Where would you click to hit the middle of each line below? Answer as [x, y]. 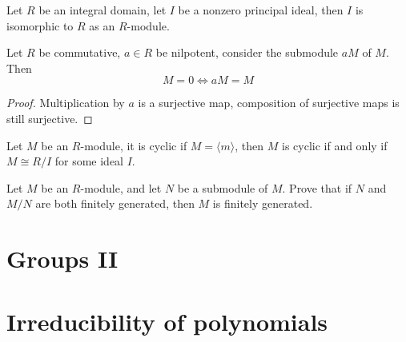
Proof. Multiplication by [66, 103]
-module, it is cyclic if [134, 145]
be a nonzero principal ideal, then [261, 10]
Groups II [62, 258]
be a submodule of [223, 187]
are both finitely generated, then [115, 203]
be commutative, [80, 52]
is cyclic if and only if [334, 145]
